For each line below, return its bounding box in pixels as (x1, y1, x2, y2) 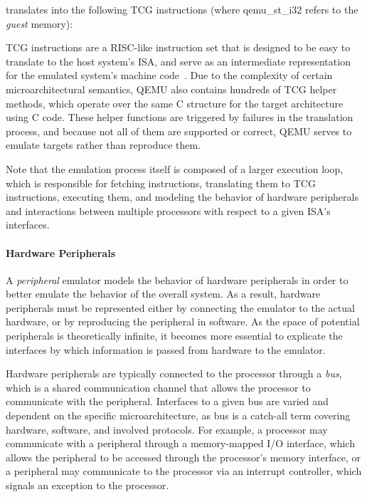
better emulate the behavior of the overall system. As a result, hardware (6, 286, 321, 301)
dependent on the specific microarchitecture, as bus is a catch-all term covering (6, 408, 351, 423)
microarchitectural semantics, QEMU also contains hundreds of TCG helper (6, 81, 337, 96)
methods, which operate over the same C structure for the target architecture (6, 95, 344, 110)
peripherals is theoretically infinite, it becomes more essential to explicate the (6, 328, 343, 343)
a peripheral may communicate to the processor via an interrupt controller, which (6, 464, 362, 478)
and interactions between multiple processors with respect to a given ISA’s (6, 203, 331, 218)
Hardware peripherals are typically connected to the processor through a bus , (6, 366, 342, 381)
